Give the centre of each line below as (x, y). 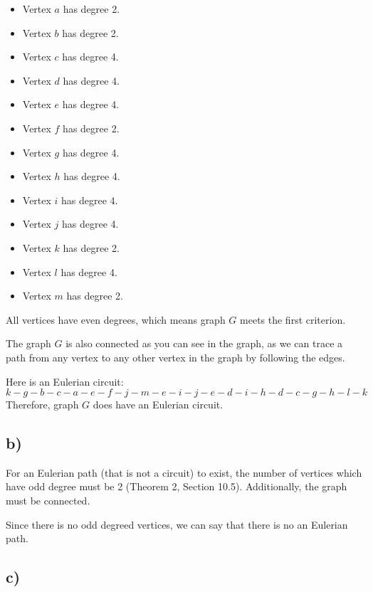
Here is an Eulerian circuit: (65, 381)
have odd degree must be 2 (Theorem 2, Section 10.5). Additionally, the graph (177, 486)
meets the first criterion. (293, 319)
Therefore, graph (42, 405)
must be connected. (48, 501)
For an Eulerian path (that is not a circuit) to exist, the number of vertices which (184, 472)
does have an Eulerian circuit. (158, 405)
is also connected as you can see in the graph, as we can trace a (204, 343)
